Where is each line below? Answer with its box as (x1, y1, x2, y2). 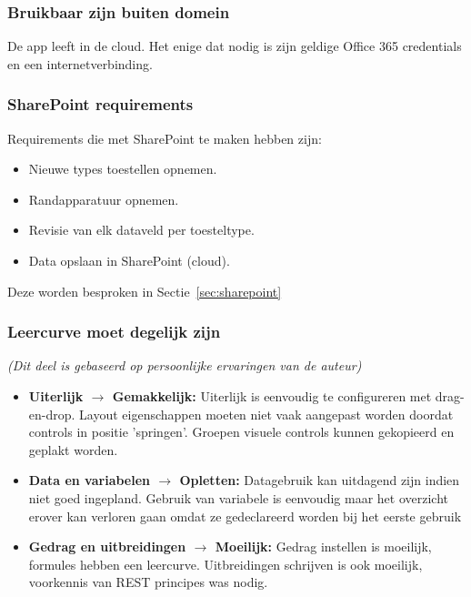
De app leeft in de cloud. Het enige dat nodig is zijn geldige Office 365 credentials (7, 36, 462, 56)
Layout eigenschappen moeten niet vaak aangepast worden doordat (79, 404, 454, 423)
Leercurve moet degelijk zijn (7, 320, 221, 343)
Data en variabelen (28, 471, 151, 490)
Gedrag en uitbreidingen (28, 537, 186, 556)
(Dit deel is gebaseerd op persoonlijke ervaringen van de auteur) (7, 356, 362, 375)
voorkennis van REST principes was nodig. (28, 572, 268, 592)
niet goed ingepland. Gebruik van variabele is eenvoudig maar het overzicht (28, 488, 448, 507)
